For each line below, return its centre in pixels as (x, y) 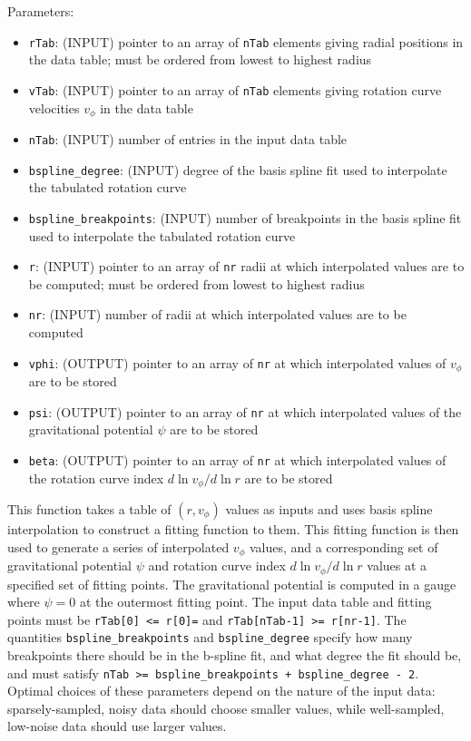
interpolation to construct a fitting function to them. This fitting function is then (233, 529)
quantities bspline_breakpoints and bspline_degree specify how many (210, 637)
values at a (397, 565)
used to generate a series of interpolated (118, 546)
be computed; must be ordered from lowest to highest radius (196, 283)
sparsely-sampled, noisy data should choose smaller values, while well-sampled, (226, 708)
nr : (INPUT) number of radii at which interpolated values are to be (217, 314)
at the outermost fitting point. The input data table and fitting (255, 602)
